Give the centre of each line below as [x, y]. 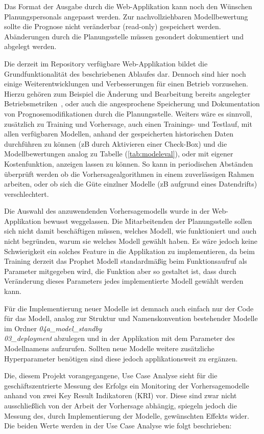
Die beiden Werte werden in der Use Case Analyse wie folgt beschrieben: [118, 426]
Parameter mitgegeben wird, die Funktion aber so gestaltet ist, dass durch [120, 271]
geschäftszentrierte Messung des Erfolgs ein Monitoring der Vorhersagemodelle [127, 385]
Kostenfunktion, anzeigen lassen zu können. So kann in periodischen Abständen [129, 163]
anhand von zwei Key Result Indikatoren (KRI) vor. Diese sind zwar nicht [121, 395]
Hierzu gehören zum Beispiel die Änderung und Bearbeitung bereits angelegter [127, 93]
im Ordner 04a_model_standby [53, 328]
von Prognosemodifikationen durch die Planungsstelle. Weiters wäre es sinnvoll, [128, 113]
